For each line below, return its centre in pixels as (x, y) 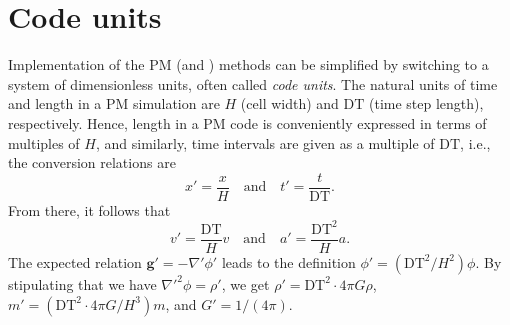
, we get (245, 283)
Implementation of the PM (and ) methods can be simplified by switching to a (248, 64)
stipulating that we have (82, 283)
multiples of (44, 142)
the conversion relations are (92, 162)
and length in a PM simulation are (114, 103)
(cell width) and (289, 103)
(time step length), (426, 103)
